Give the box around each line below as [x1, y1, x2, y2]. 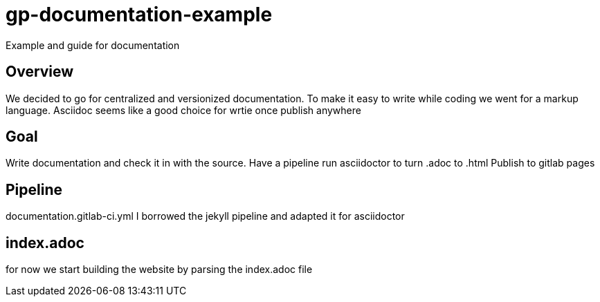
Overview [6, 63, 74, 81]
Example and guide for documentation [6, 39, 180, 51]
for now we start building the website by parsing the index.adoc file [6, 263, 313, 276]
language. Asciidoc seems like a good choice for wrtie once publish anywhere [6, 104, 361, 116]
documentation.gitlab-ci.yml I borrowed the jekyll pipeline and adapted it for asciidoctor [6, 210, 405, 223]
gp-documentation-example [6, 3, 273, 26]
